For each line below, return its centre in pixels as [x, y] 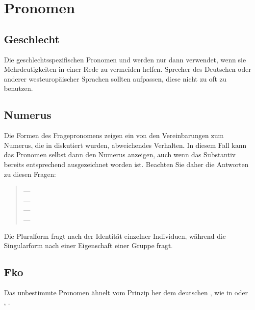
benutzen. [19, 88]
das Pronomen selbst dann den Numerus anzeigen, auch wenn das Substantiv [120, 155]
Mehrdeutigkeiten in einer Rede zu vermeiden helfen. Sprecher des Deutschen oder [127, 69]
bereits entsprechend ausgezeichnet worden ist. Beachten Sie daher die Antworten [126, 164]
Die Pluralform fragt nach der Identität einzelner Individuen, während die [115, 236]
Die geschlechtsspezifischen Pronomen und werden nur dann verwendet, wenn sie [125, 59]
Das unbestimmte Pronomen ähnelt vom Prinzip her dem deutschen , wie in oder [126, 292]
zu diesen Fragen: [30, 174]
